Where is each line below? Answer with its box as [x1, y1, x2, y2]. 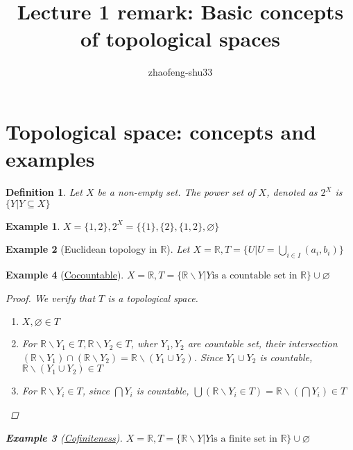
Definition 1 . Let [6, 185, 83, 199]
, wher [130, 336, 157, 351]
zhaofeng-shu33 [148, 65, 213, 79]
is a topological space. [107, 290, 198, 305]
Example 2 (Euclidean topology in [6, 242, 157, 256]
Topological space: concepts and [6, 117, 317, 145]
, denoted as [266, 185, 318, 199]
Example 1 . [6, 218, 60, 233]
